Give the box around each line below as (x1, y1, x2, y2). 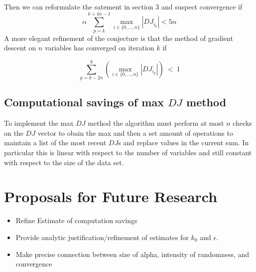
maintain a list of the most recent (4, 137, 107, 148)
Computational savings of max (4, 94, 164, 110)
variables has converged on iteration (44, 42, 154, 53)
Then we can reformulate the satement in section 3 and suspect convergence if (4, 1, 243, 11)
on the (4, 127, 23, 138)
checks (233, 118, 252, 128)
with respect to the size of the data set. (4, 157, 124, 167)
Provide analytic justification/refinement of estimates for (15, 232, 189, 242)
